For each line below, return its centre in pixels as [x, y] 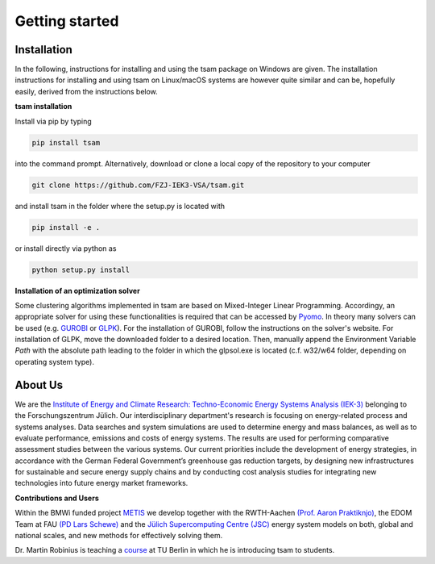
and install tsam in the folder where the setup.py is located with [120, 206]
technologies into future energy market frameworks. [101, 483]
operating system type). [54, 361]
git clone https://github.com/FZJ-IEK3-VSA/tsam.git [138, 185]
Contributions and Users [57, 498]
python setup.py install [81, 269]
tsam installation [43, 107]
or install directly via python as [66, 248]
